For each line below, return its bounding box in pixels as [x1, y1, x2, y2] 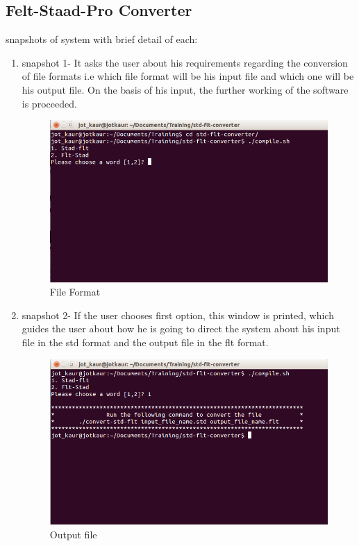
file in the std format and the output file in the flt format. [22, 334, 269, 349]
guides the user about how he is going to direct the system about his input [22, 321, 340, 336]
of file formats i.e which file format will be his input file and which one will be [22, 69, 354, 83]
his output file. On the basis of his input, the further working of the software [22, 82, 349, 96]
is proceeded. [22, 96, 77, 110]
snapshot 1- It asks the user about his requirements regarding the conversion [22, 55, 348, 69]
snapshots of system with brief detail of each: [6, 32, 198, 46]
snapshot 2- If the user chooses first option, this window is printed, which [22, 307, 334, 322]
